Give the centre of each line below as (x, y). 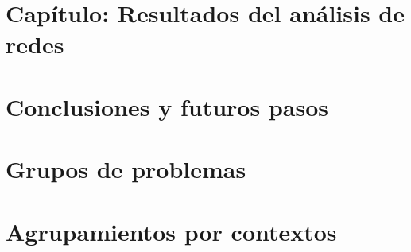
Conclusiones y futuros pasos (167, 106)
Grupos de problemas (126, 169)
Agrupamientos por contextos (171, 231)
